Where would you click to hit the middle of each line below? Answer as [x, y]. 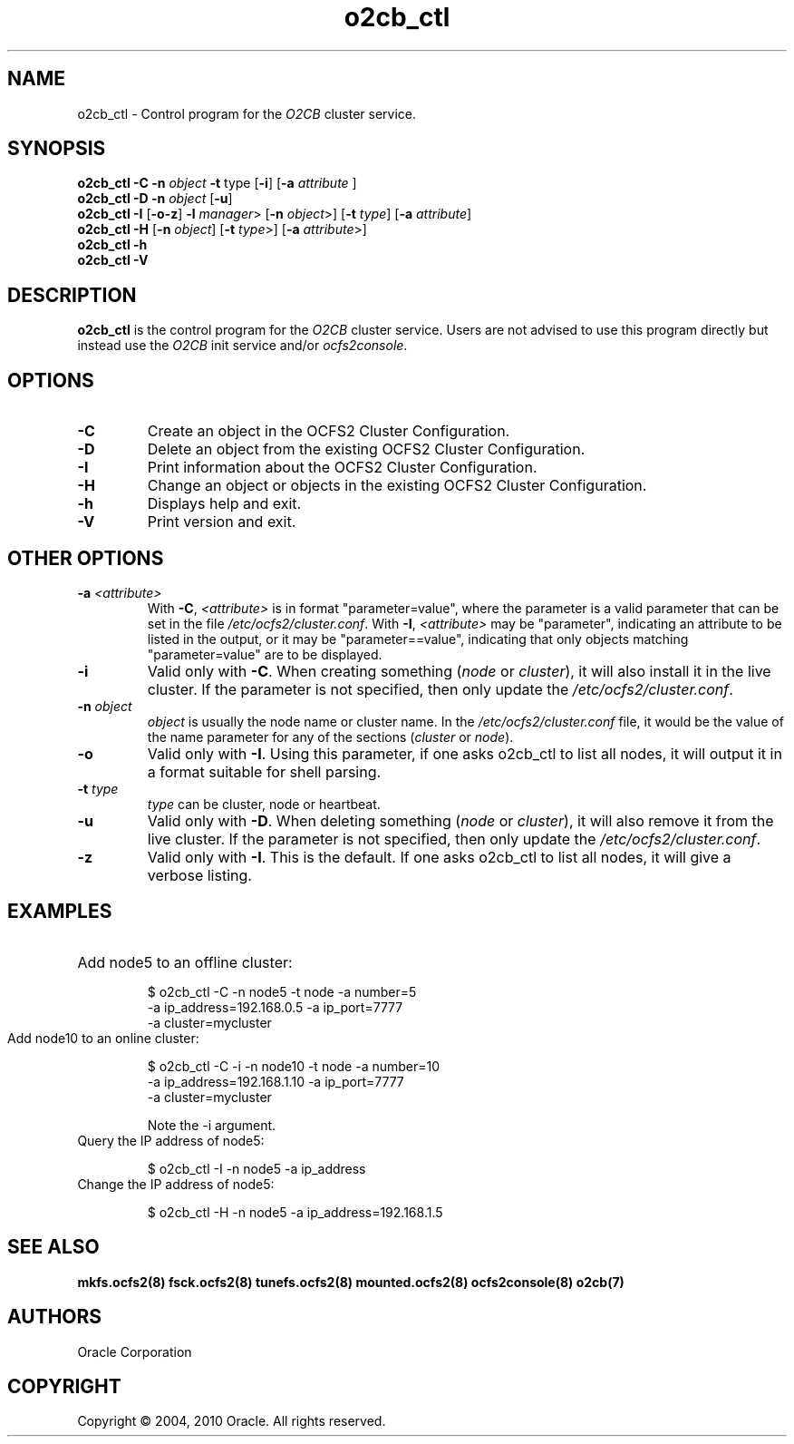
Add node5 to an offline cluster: [185, 962]
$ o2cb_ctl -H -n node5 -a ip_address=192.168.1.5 [295, 1212]
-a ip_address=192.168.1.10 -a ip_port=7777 [276, 1081]
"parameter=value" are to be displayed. [265, 654]
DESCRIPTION [72, 295]
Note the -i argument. [212, 1125]
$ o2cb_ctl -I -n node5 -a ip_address [257, 1168]
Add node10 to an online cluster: [103, 1038]
